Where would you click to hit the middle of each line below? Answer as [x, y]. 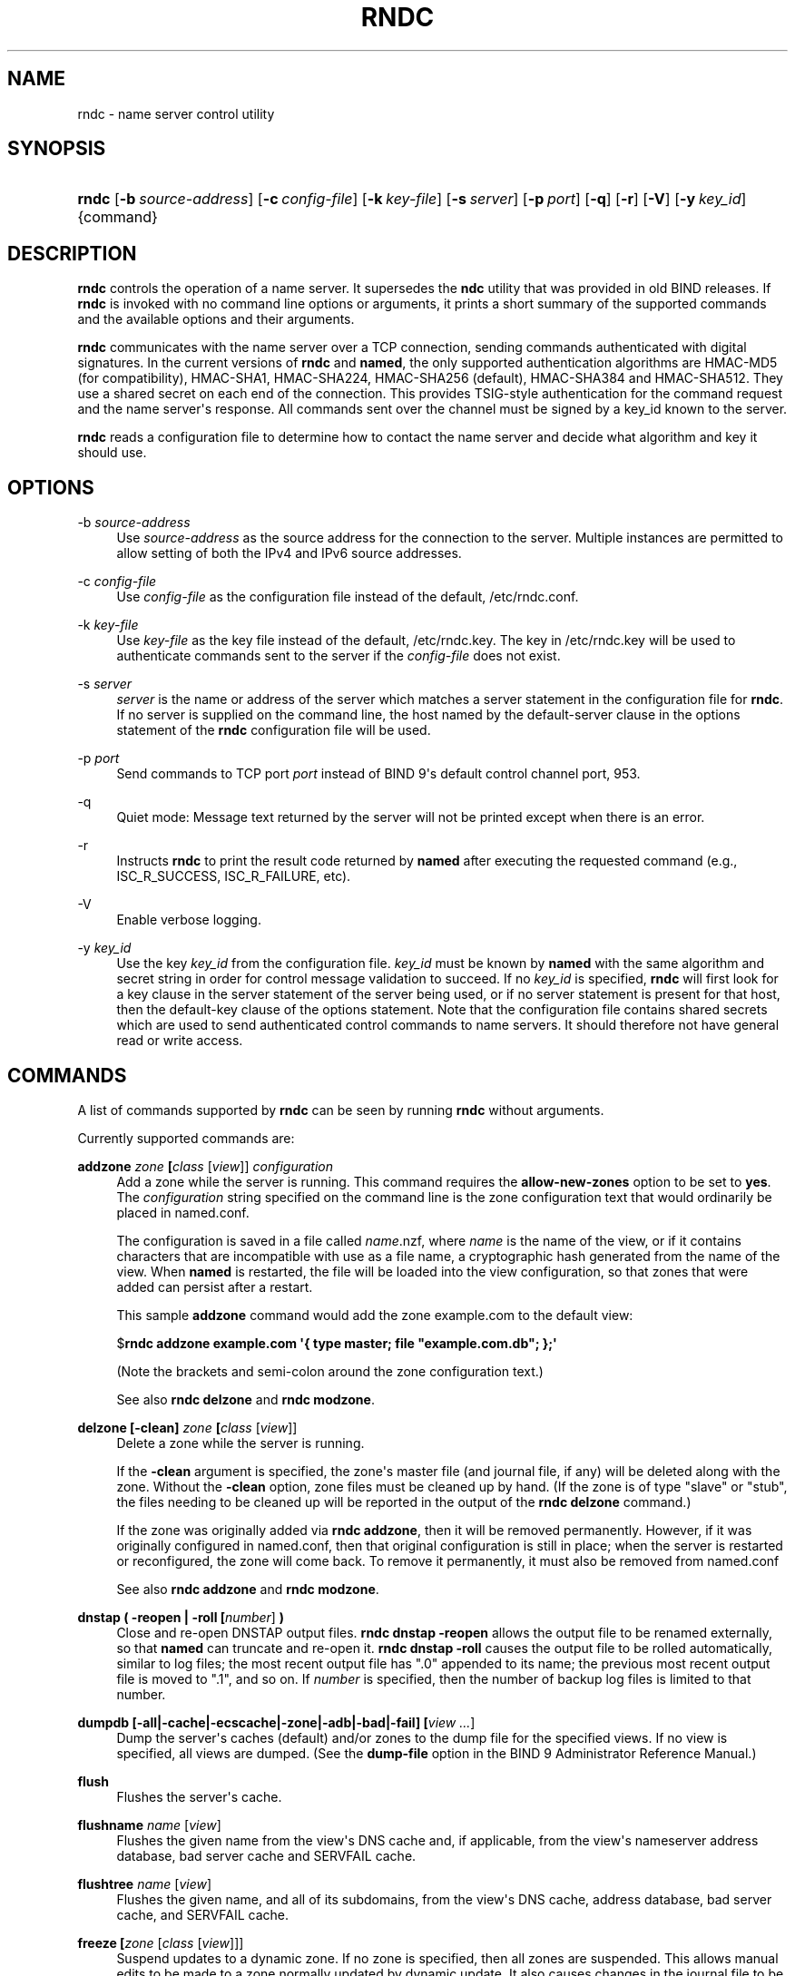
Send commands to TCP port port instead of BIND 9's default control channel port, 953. [378, 774]
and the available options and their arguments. [216, 319]
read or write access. [180, 1041]
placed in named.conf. [183, 1212]
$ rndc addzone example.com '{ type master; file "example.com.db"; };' [337, 1343]
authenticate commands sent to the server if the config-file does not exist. [339, 656]
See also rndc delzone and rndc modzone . [245, 1399]
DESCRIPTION [72, 253]
